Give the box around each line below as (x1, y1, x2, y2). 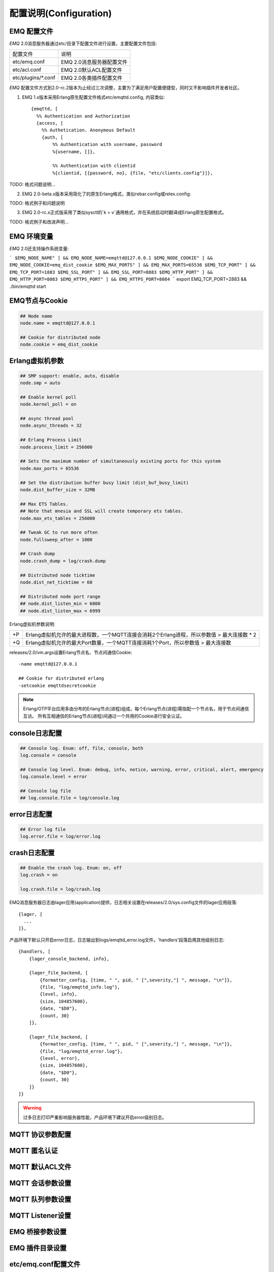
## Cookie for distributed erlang (18, 676, 104, 681)
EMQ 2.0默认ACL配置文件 (61, 67, 122, 74)
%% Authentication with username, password (52, 141, 162, 148)
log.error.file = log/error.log (20, 833, 101, 840)
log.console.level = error (20, 774, 87, 779)
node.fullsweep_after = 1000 (20, 537, 93, 542)
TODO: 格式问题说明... (9, 181, 56, 188)
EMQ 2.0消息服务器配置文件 (61, 59, 128, 66)
